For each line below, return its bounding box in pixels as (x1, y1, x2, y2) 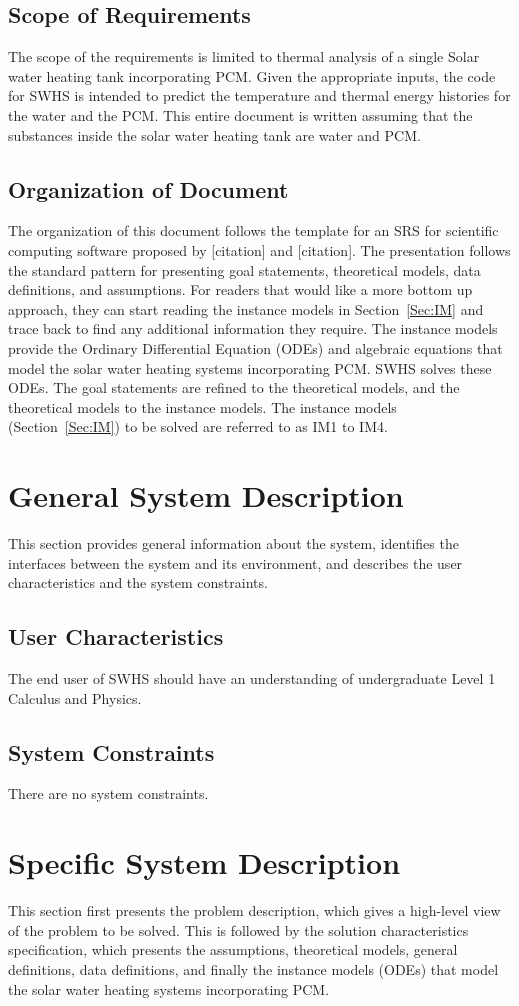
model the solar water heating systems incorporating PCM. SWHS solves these (8, 357, 492, 378)
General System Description (8, 475, 404, 516)
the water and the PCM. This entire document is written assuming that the (8, 104, 473, 125)
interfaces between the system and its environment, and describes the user (8, 552, 463, 573)
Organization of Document (8, 173, 289, 204)
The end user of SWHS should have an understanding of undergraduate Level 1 (8, 668, 496, 689)
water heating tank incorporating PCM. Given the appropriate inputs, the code (8, 65, 496, 86)
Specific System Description (8, 842, 401, 883)
